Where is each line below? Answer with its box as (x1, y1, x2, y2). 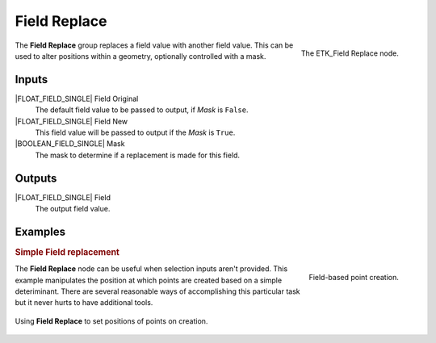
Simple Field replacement (15, 247, 120, 257)
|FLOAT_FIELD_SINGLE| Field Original (15, 94, 139, 103)
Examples (15, 224, 66, 238)
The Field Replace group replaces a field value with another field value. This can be (15, 40, 294, 50)
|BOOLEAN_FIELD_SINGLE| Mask (15, 139, 125, 148)
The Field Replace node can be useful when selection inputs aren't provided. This (15, 264, 288, 274)
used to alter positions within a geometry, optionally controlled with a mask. (15, 51, 266, 61)
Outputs (15, 171, 57, 185)
